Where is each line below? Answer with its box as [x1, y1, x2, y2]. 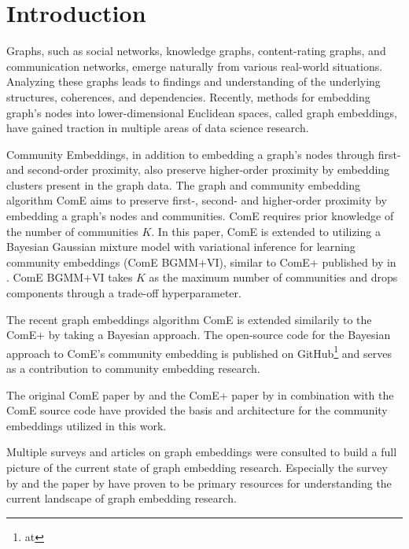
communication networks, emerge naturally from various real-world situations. [6, 57, 383, 74]
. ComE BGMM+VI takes [6, 269, 133, 286]
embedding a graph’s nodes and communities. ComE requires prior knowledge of [6, 208, 394, 224]
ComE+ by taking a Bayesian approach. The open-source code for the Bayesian [6, 326, 391, 343]
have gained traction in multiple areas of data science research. [6, 120, 309, 136]
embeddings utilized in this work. [6, 417, 167, 433]
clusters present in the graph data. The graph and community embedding [6, 176, 360, 193]
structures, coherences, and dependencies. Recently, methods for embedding [6, 88, 370, 105]
